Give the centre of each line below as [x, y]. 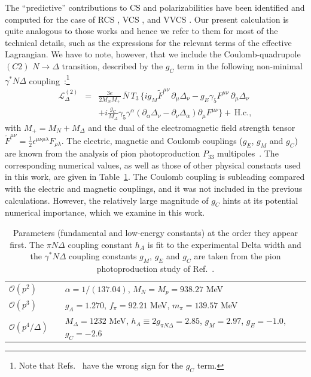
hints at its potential [260, 200]
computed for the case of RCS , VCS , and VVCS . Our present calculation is [147, 19]
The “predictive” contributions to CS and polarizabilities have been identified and [155, 7]
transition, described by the [112, 65]
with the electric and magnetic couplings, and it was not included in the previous [154, 188]
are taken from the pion [237, 256]
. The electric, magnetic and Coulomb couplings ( [152, 140]
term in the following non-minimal [240, 65]
